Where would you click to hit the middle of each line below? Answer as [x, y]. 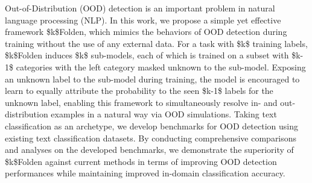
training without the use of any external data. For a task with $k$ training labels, [156, 43]
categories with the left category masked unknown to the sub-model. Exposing [161, 67]
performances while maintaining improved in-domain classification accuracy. [145, 173]
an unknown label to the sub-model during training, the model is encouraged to [152, 79]
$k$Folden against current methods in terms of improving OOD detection [141, 161]
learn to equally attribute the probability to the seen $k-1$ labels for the [139, 91]
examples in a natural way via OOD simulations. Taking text [164, 114]
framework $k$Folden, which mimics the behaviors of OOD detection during [146, 32]
